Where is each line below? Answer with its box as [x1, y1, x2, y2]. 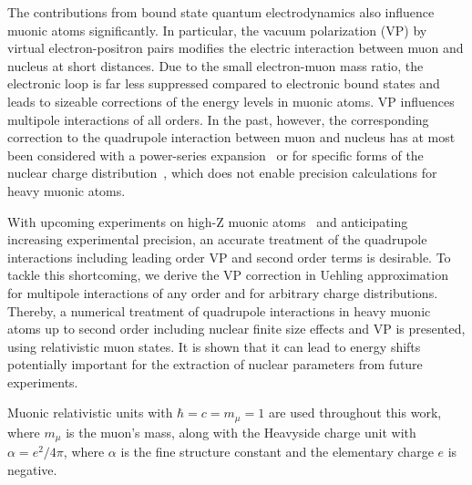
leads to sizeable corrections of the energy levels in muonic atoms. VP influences [7, 91, 455, 110]
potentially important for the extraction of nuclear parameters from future [7, 355, 423, 374]
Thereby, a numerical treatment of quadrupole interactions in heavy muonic [7, 301, 431, 320]
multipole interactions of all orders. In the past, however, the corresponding [7, 109, 429, 129]
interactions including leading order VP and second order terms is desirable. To [7, 247, 451, 266]
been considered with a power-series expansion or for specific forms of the [7, 145, 424, 164]
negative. [7, 459, 57, 479]
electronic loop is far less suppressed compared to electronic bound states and [7, 74, 440, 93]
